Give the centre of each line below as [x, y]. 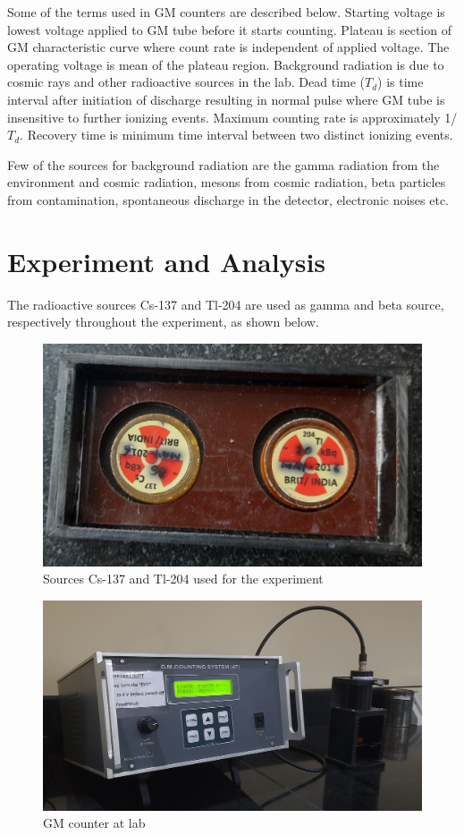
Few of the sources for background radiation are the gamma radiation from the [224, 164]
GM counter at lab [94, 823]
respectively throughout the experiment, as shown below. [163, 322]
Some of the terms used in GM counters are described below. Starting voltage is [226, 12]
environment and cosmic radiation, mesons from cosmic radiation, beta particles [227, 182]
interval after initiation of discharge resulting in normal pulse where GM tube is [226, 99]
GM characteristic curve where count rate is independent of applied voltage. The [228, 47]
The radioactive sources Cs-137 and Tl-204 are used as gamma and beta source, [226, 304]
